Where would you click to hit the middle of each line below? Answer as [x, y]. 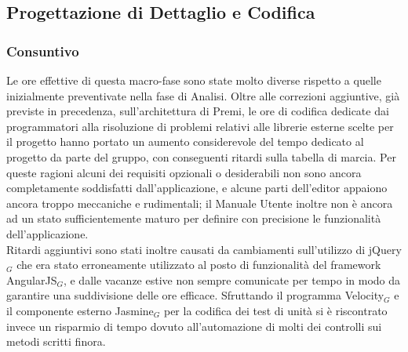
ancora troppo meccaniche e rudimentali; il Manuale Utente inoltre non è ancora [200, 203]
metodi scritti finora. [56, 341]
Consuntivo [43, 51]
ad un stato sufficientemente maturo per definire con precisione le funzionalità [194, 218]
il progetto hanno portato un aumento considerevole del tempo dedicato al [185, 142]
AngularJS [32, 279]
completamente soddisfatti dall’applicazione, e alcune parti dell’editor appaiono [197, 188]
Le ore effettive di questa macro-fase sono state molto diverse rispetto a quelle [194, 80]
